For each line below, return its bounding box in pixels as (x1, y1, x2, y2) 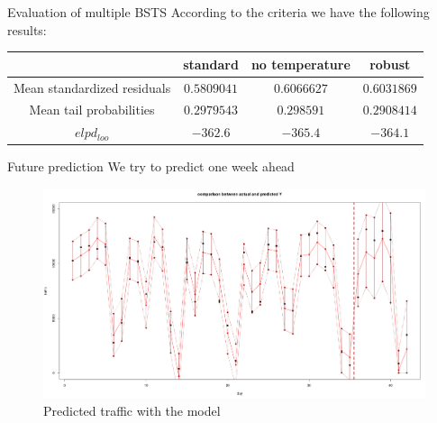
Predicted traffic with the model (43, 401, 221, 420)
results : (7, 20, 47, 39)
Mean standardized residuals (14, 78, 171, 97)
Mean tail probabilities (29, 100, 155, 119)
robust (369, 54, 411, 73)
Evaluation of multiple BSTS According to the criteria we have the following (7, 3, 430, 21)
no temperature (250, 54, 351, 73)
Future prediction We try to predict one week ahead (7, 157, 295, 176)
